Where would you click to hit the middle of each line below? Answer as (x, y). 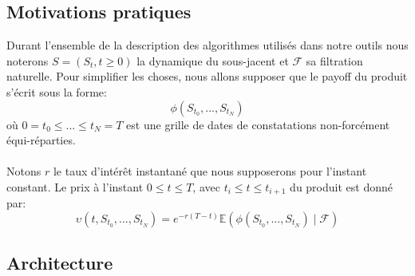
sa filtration (334, 60)
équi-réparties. (41, 140)
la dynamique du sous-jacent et (213, 60)
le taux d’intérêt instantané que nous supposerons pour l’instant (210, 171)
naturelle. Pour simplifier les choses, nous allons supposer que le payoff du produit (207, 76)
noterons (28, 60)
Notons (24, 171)
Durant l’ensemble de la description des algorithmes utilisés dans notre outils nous (207, 45)
